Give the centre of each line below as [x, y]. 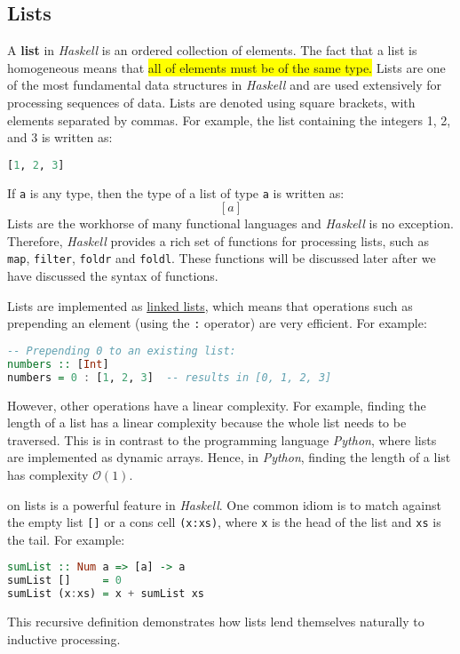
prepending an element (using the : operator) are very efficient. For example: [217, 323]
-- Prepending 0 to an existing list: [122, 351]
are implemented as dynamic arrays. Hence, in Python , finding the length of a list [229, 457]
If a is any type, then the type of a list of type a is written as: [176, 192]
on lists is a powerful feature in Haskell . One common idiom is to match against [224, 504]
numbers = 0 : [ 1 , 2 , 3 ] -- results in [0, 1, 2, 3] [170, 377]
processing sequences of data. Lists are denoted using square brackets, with [211, 102]
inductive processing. [64, 638]
